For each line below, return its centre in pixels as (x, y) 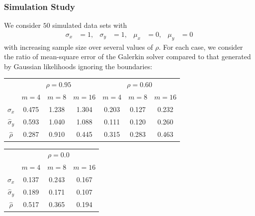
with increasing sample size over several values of (79, 47)
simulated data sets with (90, 25)
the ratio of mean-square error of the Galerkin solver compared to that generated (127, 56)
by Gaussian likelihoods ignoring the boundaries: (78, 66)
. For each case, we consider (201, 47)
